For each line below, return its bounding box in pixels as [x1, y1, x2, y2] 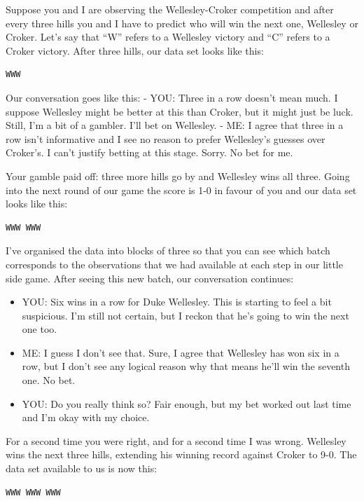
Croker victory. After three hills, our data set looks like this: [6, 43, 264, 57]
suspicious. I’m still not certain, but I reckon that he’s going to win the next [22, 308, 349, 322]
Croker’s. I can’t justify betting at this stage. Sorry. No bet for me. [6, 145, 293, 160]
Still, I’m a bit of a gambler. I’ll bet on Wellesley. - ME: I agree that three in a [6, 118, 344, 132]
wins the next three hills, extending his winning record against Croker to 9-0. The [6, 447, 357, 462]
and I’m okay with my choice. [22, 410, 150, 425]
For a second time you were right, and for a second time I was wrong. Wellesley [6, 433, 346, 448]
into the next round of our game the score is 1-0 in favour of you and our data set [6, 182, 357, 197]
